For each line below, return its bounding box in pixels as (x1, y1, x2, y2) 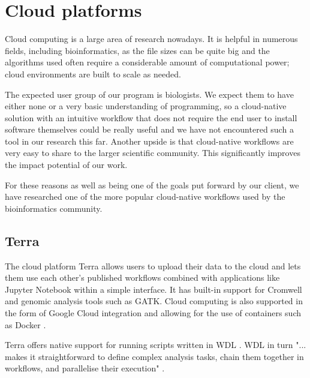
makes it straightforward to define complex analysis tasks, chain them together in (5, 350, 304, 362)
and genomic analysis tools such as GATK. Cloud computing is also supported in (5, 295, 303, 307)
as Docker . (5, 318, 46, 331)
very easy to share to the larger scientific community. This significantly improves (5, 146, 300, 159)
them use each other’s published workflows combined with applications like (5, 271, 280, 284)
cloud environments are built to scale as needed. (5, 67, 181, 80)
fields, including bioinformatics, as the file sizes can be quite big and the (5, 44, 270, 56)
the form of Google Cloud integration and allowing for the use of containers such (5, 307, 302, 319)
